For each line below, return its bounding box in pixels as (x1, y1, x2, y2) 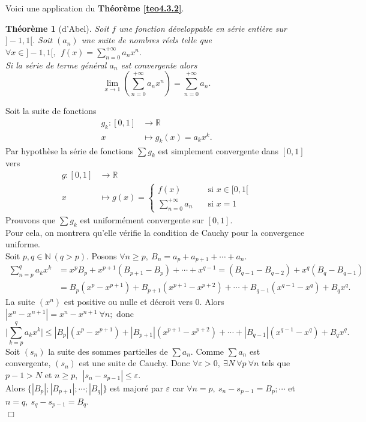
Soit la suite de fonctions (5, 104, 97, 117)
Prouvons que (5, 213, 56, 226)
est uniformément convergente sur (80, 213, 204, 226)
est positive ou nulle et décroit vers (64, 295, 193, 308)
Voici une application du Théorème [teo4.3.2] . (5, 2, 184, 14)
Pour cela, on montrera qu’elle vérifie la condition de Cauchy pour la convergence (5, 226, 305, 238)
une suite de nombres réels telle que (81, 34, 212, 46)
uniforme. (5, 238, 41, 250)
